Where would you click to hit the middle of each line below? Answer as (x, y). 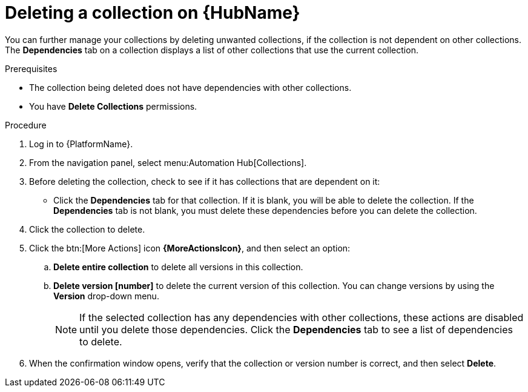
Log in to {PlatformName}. (81, 144)
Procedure (26, 125)
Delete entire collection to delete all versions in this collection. (178, 267)
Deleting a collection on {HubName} (153, 13)
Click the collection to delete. (87, 229)
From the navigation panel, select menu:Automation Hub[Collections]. (168, 162)
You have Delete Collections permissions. (113, 106)
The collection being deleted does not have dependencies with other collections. (190, 87)
